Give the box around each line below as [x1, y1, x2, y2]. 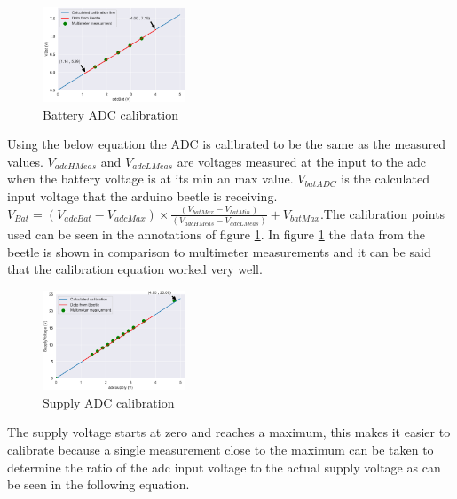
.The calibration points [319, 204, 445, 222]
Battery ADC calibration [43, 105, 178, 123]
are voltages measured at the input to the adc [177, 152, 426, 170]
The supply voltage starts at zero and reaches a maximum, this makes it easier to [7, 423, 451, 441]
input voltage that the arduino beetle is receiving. [7, 186, 278, 205]
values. [7, 152, 43, 170]
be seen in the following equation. [7, 475, 190, 494]
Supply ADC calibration [43, 393, 175, 411]
